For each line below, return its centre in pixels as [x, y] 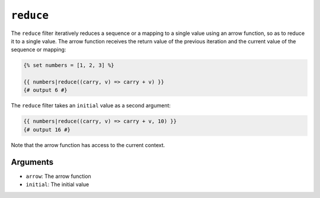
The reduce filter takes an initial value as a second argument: [91, 106]
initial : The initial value [57, 184]
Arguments [32, 162]
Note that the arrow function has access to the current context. [88, 145]
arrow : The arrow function [58, 176]
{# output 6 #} [45, 90]
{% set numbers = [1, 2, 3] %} [69, 66]
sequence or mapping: [39, 50]
